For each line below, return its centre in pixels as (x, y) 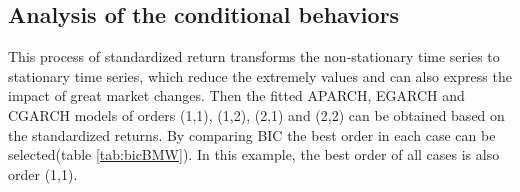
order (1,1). (43, 173)
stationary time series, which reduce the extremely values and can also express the (260, 75)
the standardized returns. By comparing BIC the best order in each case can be (252, 134)
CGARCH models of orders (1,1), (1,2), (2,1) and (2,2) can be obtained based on (256, 114)
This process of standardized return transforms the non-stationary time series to (254, 56)
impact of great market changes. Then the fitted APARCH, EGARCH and (236, 95)
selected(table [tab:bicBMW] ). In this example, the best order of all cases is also (254, 154)
